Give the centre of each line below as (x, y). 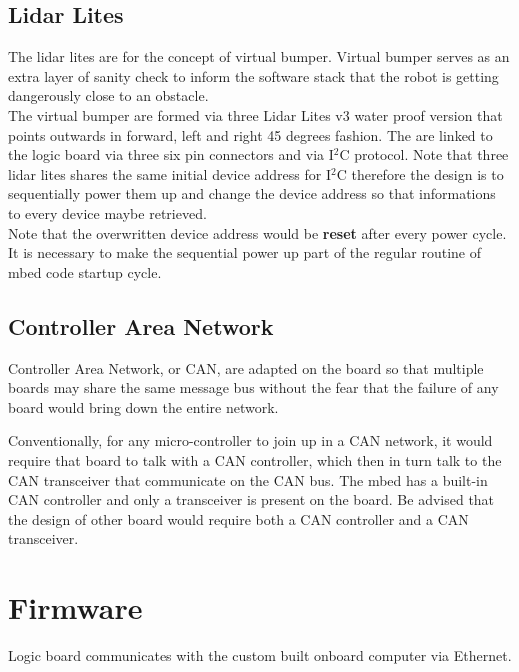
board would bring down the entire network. (143, 406)
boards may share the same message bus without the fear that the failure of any (253, 387)
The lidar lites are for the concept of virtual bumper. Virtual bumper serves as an (259, 56)
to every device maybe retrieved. (107, 212)
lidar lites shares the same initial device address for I (169, 173)
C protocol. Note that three (424, 154)
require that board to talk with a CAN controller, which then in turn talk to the (255, 459)
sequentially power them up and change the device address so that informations (252, 193)
